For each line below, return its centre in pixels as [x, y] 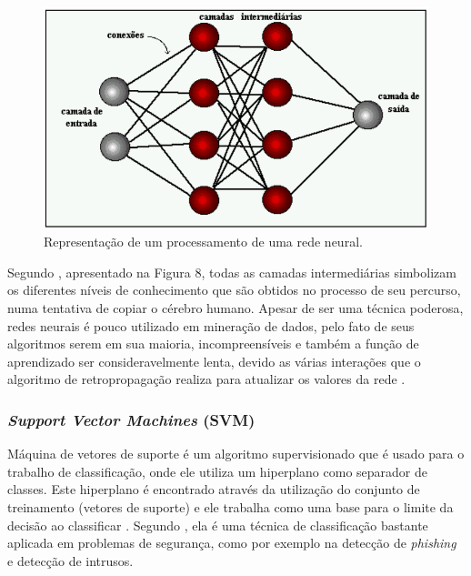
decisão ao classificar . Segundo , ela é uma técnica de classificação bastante [218, 525]
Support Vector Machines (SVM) [131, 419]
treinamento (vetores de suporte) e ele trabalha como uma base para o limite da [230, 507]
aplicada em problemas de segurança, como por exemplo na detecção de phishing [232, 543]
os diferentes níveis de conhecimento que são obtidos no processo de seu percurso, [234, 290]
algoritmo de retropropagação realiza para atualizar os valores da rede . [206, 379]
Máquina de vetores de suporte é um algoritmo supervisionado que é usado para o [236, 454]
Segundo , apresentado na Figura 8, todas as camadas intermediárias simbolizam [232, 272]
